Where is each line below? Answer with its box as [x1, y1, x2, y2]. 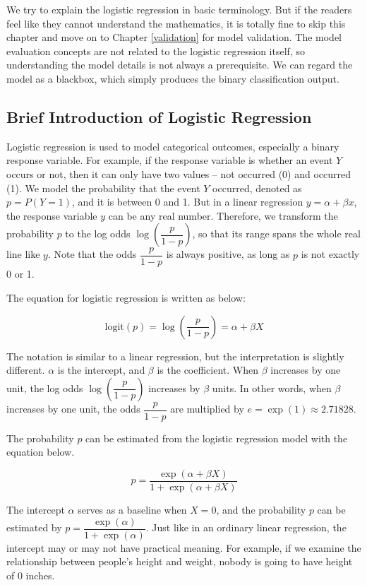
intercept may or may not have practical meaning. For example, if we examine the [6, 540, 361, 555]
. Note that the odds [47, 247, 137, 261]
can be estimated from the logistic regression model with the [85, 430, 348, 445]
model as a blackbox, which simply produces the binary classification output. [6, 71, 339, 85]
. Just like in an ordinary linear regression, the [145, 520, 347, 535]
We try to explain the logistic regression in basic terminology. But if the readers [6, 2, 352, 16]
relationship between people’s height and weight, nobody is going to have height [6, 554, 353, 569]
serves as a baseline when [78, 502, 187, 517]
